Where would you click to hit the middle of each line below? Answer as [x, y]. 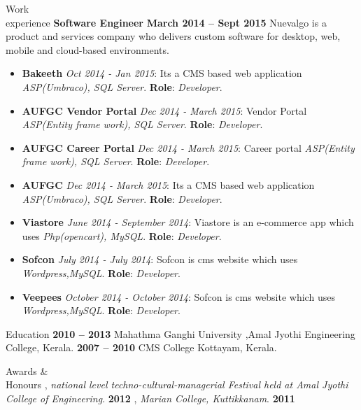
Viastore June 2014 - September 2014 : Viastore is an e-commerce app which [188, 222]
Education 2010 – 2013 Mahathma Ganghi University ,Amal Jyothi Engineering [180, 333]
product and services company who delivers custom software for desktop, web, [173, 36]
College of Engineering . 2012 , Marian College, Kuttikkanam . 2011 [150, 398]
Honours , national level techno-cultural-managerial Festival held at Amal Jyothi [177, 384]
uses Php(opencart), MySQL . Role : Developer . [122, 235]
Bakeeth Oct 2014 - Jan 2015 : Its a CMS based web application [162, 73]
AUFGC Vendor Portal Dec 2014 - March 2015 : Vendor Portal [164, 110]
